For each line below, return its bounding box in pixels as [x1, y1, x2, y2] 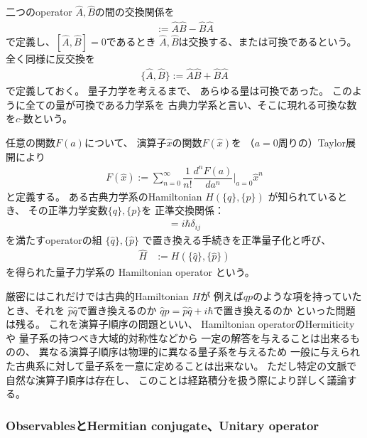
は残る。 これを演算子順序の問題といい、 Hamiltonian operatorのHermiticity [6, 316, 355, 331]
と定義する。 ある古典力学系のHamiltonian [6, 188, 202, 203]
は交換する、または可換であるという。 [178, 34, 357, 49]
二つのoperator [6, 4, 72, 19]
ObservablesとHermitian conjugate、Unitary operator [6, 416, 319, 434]
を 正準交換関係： [141, 203, 224, 218]
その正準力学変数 [28, 203, 108, 218]
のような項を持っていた [253, 288, 362, 303]
